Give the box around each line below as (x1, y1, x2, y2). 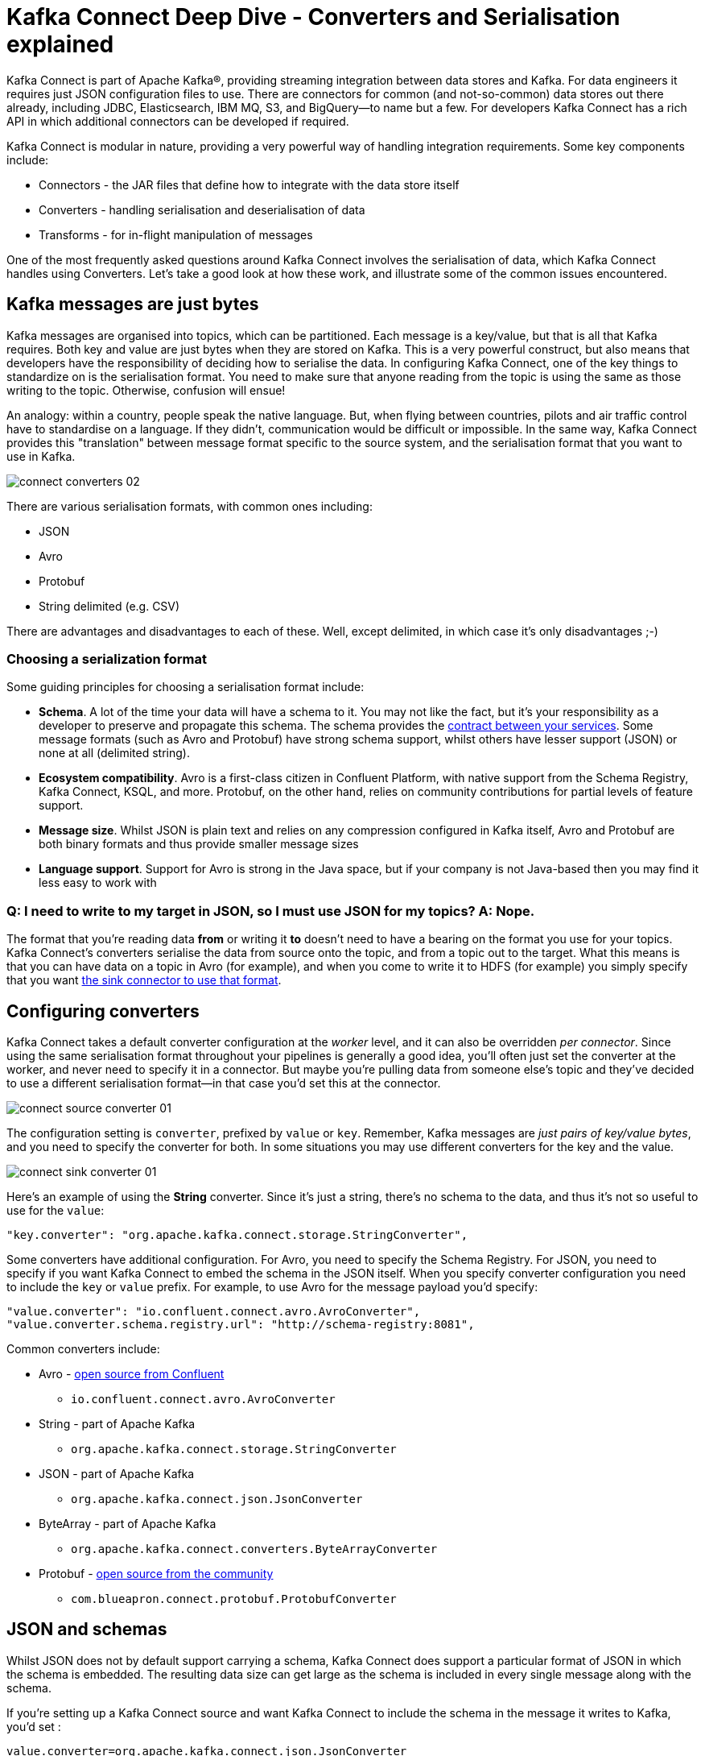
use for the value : (6, 1203, 105, 1217)
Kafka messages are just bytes (6, 294, 259, 315)
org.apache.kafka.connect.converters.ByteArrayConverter (71, 1542, 438, 1555)
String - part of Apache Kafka (39, 1416, 196, 1431)
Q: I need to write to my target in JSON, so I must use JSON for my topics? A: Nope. (6, 902, 535, 919)
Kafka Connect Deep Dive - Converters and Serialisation (6, 3, 620, 31)
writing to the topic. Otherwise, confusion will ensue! (6, 383, 286, 397)
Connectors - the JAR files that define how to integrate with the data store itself (39, 177, 460, 192)
